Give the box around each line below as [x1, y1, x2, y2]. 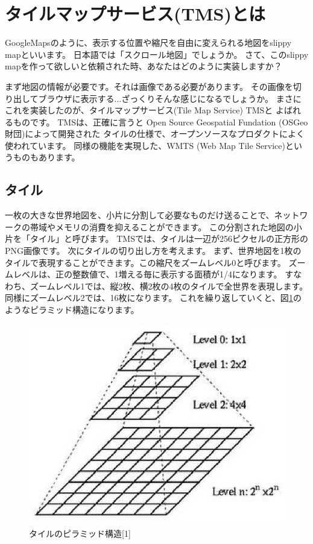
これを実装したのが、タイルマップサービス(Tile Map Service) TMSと [5, 104, 273, 116]
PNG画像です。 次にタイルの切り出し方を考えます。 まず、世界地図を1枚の [5, 244, 302, 257]
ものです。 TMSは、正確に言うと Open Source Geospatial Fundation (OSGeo [13, 115, 308, 128]
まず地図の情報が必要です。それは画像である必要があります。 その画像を [5, 80, 293, 92]
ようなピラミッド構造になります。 [5, 303, 139, 316]
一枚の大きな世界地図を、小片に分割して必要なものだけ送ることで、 [5, 209, 274, 221]
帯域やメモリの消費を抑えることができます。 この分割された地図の [30, 220, 294, 233]
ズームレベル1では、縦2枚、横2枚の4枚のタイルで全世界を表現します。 [30, 279, 308, 292]
